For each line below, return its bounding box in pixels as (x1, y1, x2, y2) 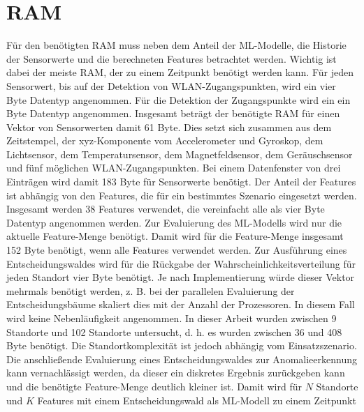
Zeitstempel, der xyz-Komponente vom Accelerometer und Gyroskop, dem (6, 133, 323, 148)
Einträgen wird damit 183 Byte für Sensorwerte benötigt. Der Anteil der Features (6, 174, 356, 189)
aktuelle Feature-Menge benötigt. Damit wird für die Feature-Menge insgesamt (6, 229, 344, 243)
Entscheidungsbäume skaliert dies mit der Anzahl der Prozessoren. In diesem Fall (6, 297, 355, 312)
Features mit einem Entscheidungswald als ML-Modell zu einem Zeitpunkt (37, 392, 356, 407)
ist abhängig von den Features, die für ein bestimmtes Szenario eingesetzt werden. (6, 188, 357, 202)
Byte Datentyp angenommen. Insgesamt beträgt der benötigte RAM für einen (6, 106, 340, 121)
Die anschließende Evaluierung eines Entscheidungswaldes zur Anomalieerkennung (6, 351, 357, 366)
